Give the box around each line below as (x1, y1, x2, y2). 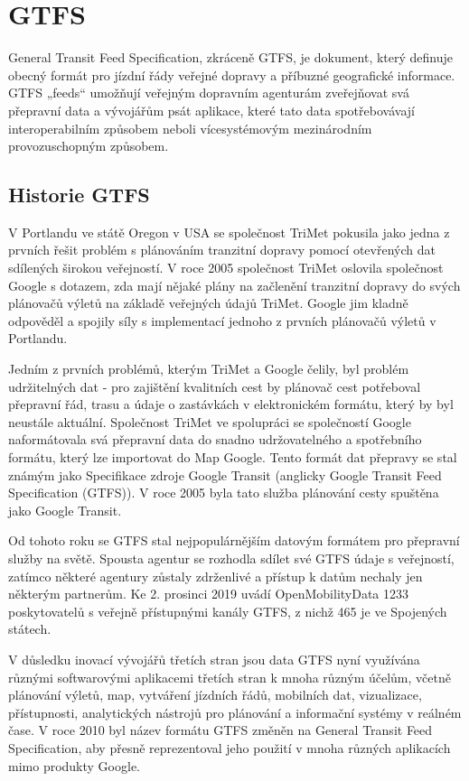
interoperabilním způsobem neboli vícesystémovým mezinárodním (8, 118, 372, 137)
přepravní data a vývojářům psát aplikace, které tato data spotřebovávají (8, 100, 415, 119)
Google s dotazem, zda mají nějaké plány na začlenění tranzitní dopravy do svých (8, 275, 461, 294)
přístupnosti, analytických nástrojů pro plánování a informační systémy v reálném (8, 702, 462, 721)
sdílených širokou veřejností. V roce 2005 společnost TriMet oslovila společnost (8, 258, 444, 277)
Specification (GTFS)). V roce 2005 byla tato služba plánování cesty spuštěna (8, 483, 439, 502)
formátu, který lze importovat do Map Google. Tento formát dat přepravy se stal (8, 448, 457, 467)
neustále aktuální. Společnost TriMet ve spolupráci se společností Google (8, 412, 411, 431)
